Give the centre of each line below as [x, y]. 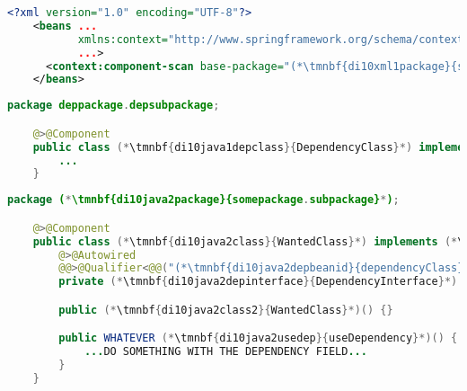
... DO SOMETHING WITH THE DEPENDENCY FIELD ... [225, 352]
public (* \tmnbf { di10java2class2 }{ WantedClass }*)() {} [226, 310]
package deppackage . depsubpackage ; [114, 106]
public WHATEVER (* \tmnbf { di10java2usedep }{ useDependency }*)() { [258, 338]
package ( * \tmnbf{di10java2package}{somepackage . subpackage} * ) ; [203, 200]
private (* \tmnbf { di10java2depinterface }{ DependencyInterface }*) [258, 282]
